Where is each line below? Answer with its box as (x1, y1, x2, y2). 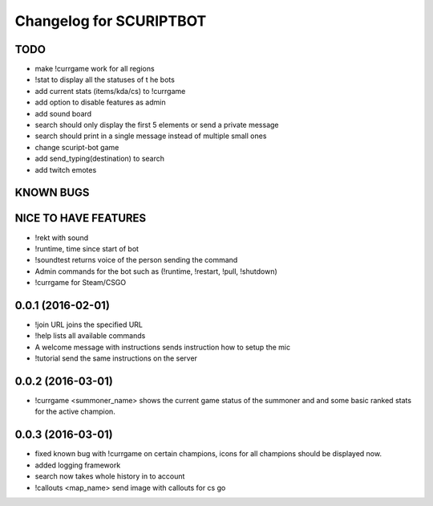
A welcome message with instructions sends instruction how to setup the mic (34, 342, 291, 352)
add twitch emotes (34, 165, 97, 174)
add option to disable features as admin (34, 97, 166, 108)
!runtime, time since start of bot (34, 243, 140, 253)
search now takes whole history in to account (34, 471, 185, 481)
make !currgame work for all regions (34, 64, 156, 74)
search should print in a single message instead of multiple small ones (34, 131, 267, 141)
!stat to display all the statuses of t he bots (34, 75, 176, 84)
